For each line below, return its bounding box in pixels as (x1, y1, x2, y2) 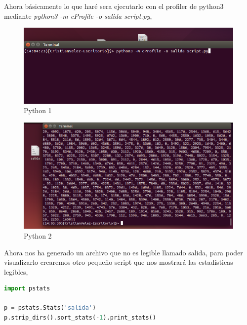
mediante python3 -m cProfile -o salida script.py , (4, 10, 152, 21)
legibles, (4, 266, 28, 277)
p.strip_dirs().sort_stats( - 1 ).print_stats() (4, 314, 156, 322)
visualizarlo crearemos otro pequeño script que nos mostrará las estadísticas (4, 257, 233, 267)
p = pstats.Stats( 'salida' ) (4, 304, 96, 312)
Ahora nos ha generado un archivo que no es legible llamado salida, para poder (4, 247, 243, 257)
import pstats (4, 285, 50, 292)
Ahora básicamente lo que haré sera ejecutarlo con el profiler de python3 (4, 1, 224, 11)
